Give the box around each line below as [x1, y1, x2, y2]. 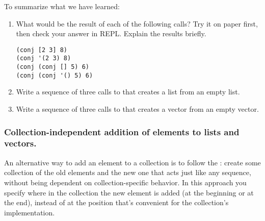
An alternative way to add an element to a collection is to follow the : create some [4, 157, 261, 167]
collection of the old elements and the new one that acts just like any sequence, [4, 167, 251, 178]
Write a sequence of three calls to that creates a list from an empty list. [16, 86, 240, 97]
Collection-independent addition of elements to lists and [4, 125, 240, 138]
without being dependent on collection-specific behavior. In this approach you [4, 177, 247, 187]
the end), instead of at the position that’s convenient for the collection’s [4, 197, 229, 208]
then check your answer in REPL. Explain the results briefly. [16, 28, 206, 39]
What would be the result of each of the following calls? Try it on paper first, [16, 18, 258, 29]
